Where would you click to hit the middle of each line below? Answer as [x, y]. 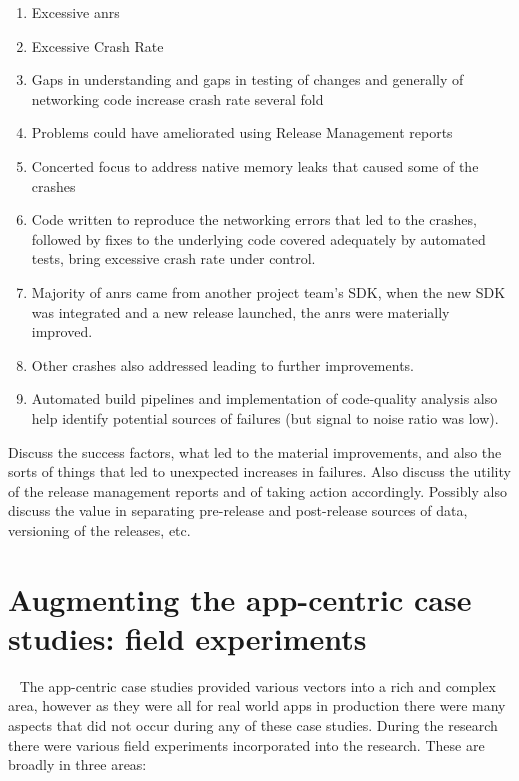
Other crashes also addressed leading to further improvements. [222, 364]
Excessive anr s [75, 12]
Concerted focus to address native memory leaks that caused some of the [255, 165]
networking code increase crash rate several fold [177, 98]
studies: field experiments [187, 637]
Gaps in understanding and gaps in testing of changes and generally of [247, 79]
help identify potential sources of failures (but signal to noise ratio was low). [265, 417]
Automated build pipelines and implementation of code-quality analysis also [264, 398]
